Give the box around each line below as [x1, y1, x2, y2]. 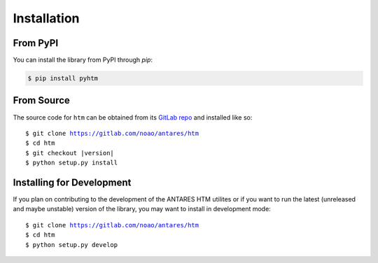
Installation [13, 10, 80, 26]
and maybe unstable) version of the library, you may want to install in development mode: [13, 205, 271, 213]
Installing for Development [13, 176, 132, 188]
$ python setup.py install [25, 159, 118, 167]
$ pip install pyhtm [27, 74, 98, 83]
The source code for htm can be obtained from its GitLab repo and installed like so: [13, 113, 253, 122]
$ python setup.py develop [25, 241, 118, 248]
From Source [13, 94, 70, 106]
